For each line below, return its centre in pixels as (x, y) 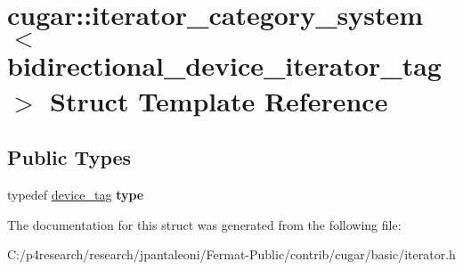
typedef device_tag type (76, 194)
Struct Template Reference (219, 100)
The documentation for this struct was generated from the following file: (204, 224)
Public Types (69, 157)
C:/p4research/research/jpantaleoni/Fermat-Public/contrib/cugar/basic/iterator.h (231, 254)
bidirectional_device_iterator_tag (224, 65)
